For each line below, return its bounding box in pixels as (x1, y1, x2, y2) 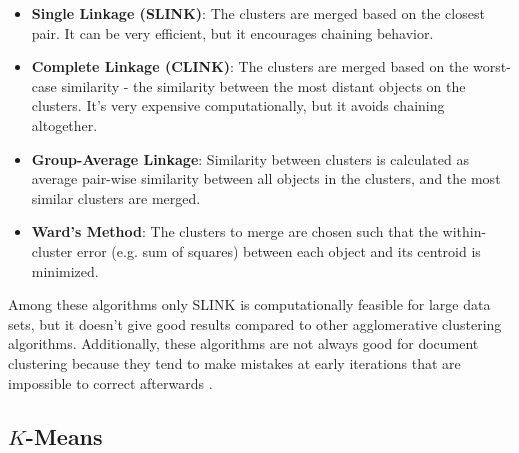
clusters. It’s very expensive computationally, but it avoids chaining (31, 95, 445, 116)
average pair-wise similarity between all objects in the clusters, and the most (31, 168, 501, 189)
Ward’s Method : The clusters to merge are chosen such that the (31, 221, 438, 242)
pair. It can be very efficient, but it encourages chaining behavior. (31, 22, 434, 43)
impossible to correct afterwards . (8, 372, 213, 393)
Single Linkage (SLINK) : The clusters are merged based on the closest (31, 3, 485, 23)
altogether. (31, 114, 98, 135)
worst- (473, 56, 511, 77)
